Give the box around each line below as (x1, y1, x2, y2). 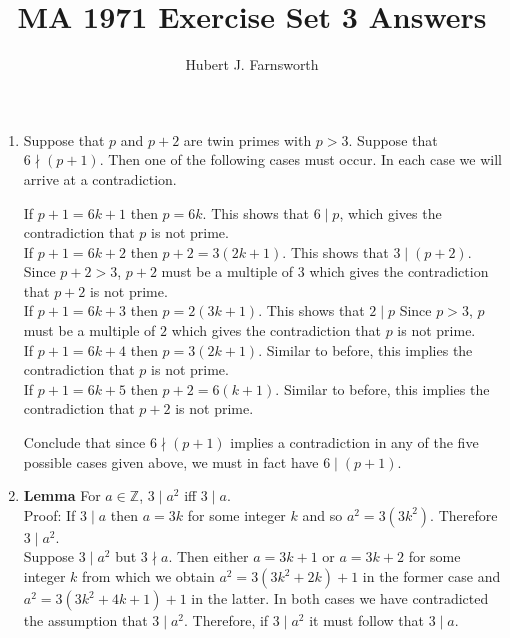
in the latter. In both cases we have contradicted (191, 588, 489, 608)
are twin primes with (183, 129, 312, 150)
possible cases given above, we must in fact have (23, 451, 319, 472)
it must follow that (309, 610, 425, 630)
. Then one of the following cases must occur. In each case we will (99, 149, 502, 170)
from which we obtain (82, 566, 215, 586)
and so (302, 504, 343, 525)
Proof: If (23, 504, 76, 525)
